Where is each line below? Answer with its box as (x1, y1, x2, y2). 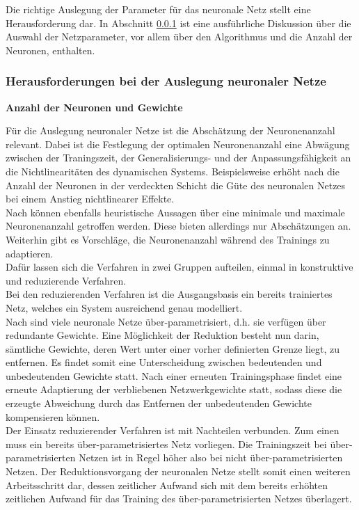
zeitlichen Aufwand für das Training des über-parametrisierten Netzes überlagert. (6, 491, 352, 506)
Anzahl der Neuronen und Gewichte (6, 99, 183, 114)
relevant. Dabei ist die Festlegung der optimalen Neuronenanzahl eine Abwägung (6, 136, 350, 151)
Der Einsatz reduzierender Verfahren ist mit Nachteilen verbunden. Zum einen (6, 423, 340, 438)
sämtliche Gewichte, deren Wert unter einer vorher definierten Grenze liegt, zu (6, 341, 340, 356)
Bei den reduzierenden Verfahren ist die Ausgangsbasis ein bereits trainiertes (6, 287, 333, 301)
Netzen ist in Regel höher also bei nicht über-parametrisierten (79, 450, 343, 465)
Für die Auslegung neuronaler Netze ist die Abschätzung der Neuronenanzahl (6, 123, 335, 138)
